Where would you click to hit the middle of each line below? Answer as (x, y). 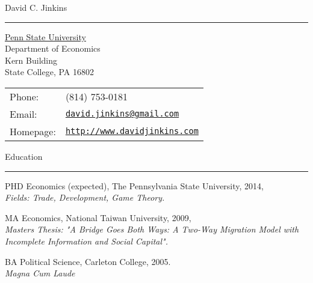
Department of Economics (53, 48)
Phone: (24, 96)
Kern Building (31, 60)
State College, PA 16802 (49, 72)
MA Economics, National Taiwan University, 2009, (98, 217)
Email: (23, 114)
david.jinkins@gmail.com (122, 114)
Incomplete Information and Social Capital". (87, 241)
